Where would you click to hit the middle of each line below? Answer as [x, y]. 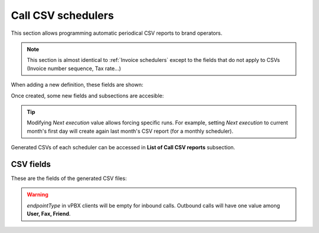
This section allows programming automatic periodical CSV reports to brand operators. [117, 33]
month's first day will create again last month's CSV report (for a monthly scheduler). [130, 131]
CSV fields [31, 164]
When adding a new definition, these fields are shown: [77, 85]
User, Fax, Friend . [49, 214]
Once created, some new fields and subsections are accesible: [87, 96]
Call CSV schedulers [63, 15]
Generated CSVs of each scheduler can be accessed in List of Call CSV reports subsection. [123, 147]
